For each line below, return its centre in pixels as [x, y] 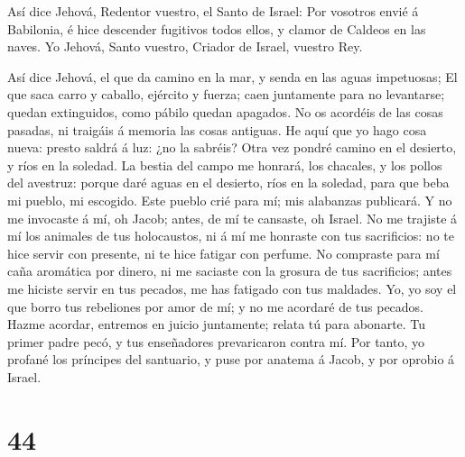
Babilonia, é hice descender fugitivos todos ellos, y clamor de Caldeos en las [217, 28]
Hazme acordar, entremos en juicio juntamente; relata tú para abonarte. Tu [217, 324]
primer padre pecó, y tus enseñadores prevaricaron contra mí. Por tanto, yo [216, 341]
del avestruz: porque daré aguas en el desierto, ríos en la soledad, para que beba [228, 183]
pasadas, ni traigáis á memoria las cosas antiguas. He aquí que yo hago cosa [217, 129]
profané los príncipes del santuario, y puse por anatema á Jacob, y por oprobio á [231, 359]
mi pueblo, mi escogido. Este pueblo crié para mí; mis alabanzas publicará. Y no [230, 200]
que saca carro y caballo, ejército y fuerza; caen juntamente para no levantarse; [226, 94]
